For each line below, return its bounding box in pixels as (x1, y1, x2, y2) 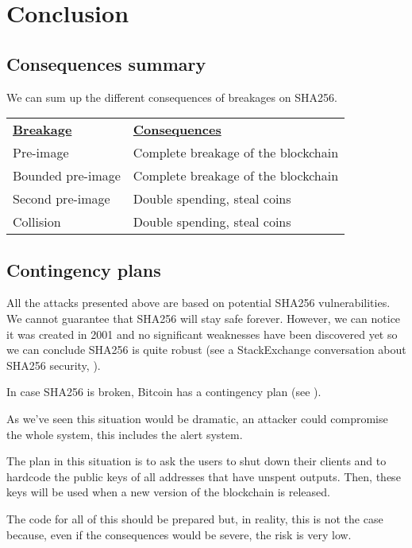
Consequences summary (6, 51, 206, 76)
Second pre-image (13, 189, 110, 208)
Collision (13, 212, 61, 231)
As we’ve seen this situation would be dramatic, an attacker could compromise (6, 410, 388, 426)
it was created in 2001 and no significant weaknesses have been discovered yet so (6, 325, 398, 342)
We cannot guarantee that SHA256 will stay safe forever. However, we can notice (6, 309, 401, 326)
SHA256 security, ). (6, 356, 101, 373)
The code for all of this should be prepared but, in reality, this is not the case (6, 510, 383, 527)
